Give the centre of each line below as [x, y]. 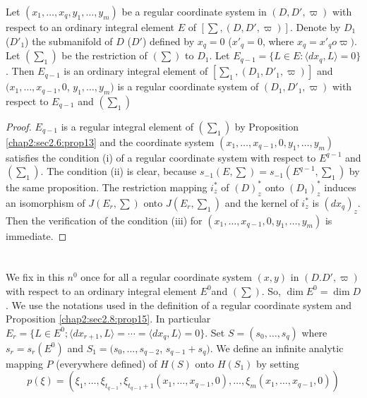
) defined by [168, 41]
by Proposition [267, 126]
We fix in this [35, 277]
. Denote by [315, 27]
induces [340, 187]
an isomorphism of [46, 202]
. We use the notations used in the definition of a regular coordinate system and [179, 304]
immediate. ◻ [36, 235]
